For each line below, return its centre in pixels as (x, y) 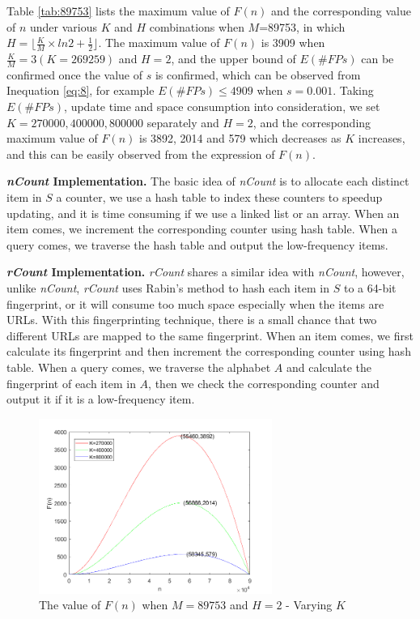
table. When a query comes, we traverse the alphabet (139, 367)
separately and (183, 122)
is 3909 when (293, 43)
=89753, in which (302, 26)
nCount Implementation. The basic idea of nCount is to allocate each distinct (208, 181)
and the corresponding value (341, 11)
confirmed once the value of (75, 74)
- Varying (309, 605)
